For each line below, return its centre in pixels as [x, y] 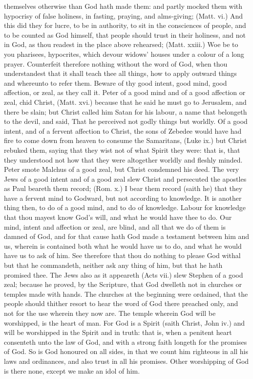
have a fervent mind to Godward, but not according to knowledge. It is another [123, 198]
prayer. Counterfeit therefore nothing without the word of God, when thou [116, 63]
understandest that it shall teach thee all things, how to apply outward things [120, 73]
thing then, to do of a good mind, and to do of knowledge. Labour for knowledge [125, 207]
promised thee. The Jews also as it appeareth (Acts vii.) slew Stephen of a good [124, 274]
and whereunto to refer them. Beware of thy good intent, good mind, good [116, 83]
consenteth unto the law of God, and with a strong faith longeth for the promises [126, 342]
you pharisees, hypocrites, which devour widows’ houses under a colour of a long [124, 54]
